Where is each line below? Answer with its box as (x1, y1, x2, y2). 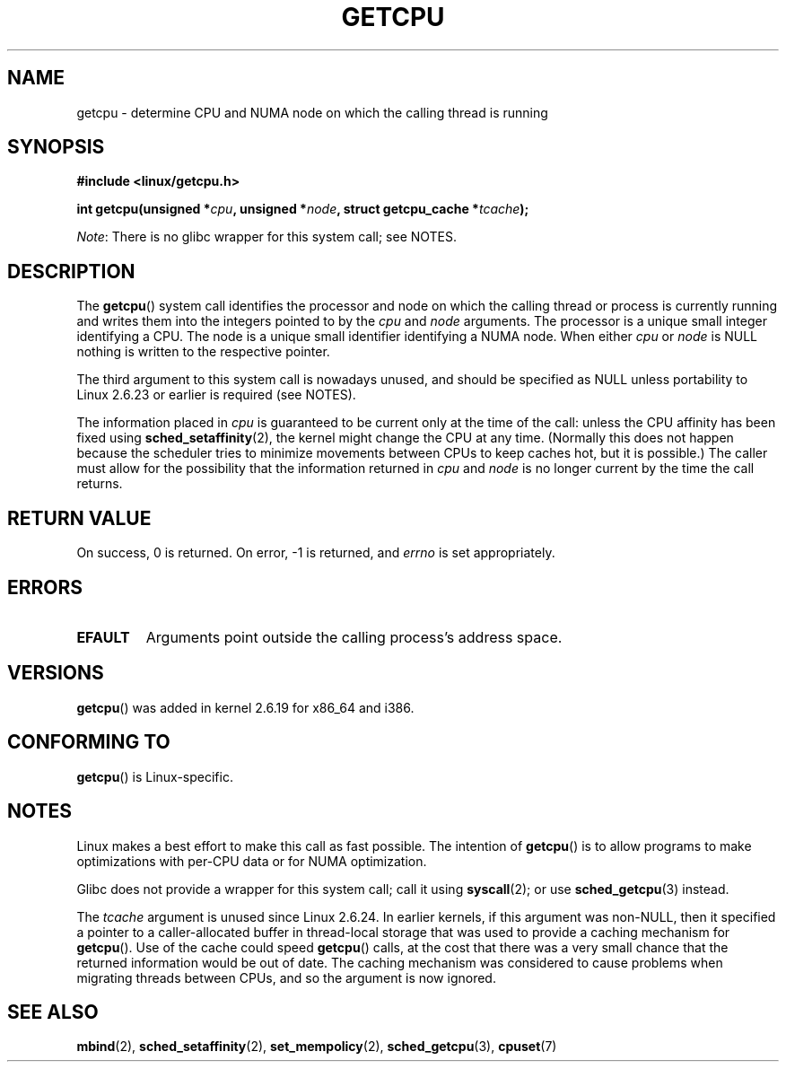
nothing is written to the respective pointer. (76, 344, 330, 360)
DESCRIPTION (7, 259, 135, 283)
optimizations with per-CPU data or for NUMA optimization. (76, 853, 427, 869)
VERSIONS (7, 662, 104, 685)
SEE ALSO (7, 1000, 99, 1023)
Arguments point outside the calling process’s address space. (145, 627, 563, 646)
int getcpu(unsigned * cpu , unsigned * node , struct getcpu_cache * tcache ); (76, 201, 529, 217)
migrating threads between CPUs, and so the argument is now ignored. (76, 969, 496, 986)
